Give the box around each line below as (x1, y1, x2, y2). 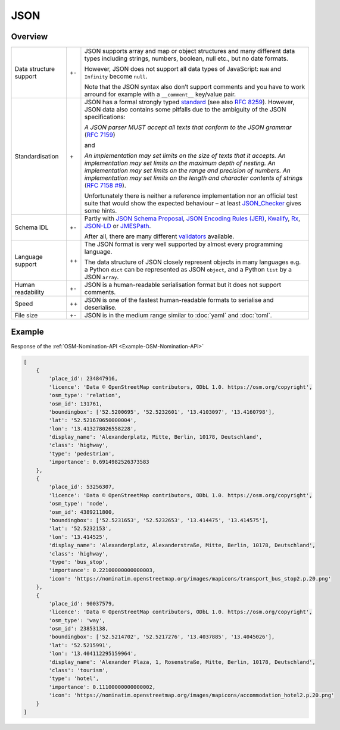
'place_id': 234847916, (48, 375, 118, 382)
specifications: (84, 113, 126, 121)
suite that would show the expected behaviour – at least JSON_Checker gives (84, 199, 302, 208)
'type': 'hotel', (48, 675, 99, 682)
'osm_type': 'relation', (48, 392, 121, 399)
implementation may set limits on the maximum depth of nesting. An (84, 159, 276, 167)
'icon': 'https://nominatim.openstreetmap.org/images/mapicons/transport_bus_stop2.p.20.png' (48, 575, 332, 582)
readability (14, 288, 45, 297)
